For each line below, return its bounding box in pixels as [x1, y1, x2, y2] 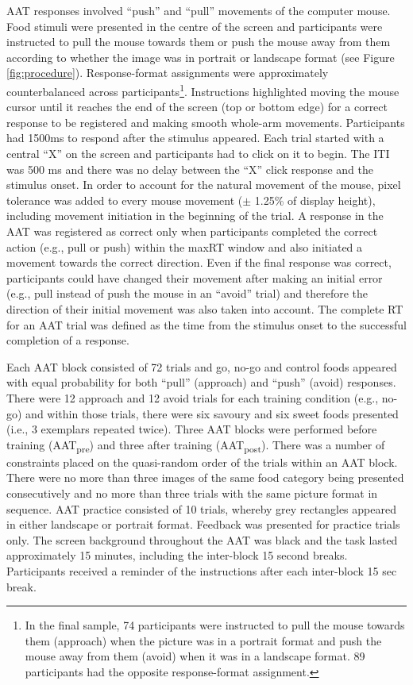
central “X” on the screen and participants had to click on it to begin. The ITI [6, 145, 390, 161]
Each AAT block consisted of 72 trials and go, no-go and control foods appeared [6, 358, 397, 375]
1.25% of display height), [254, 191, 376, 208]
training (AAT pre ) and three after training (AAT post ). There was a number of [6, 436, 385, 455]
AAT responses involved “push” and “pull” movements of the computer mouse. [6, 2, 391, 18]
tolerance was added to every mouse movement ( [6, 191, 243, 208]
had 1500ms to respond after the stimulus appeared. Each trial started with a [6, 129, 384, 146]
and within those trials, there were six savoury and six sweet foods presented [25, 405, 399, 421]
